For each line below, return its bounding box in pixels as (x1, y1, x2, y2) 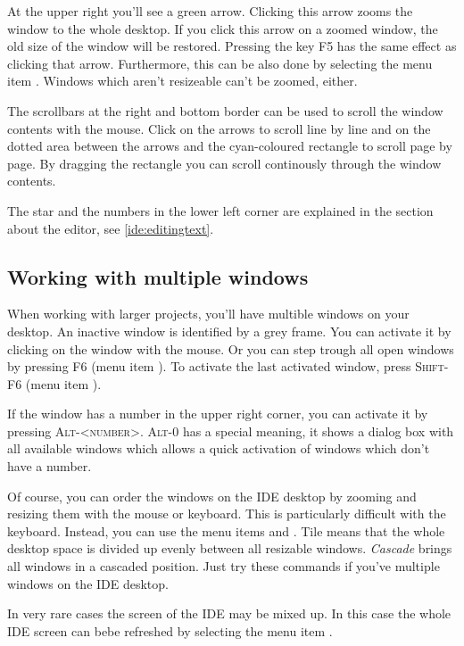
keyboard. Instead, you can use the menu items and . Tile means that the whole (7, 521, 445, 540)
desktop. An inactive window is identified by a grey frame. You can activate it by (7, 321, 452, 340)
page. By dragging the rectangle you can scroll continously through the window (7, 153, 442, 172)
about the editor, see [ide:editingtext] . (7, 219, 214, 237)
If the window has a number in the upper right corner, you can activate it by (7, 404, 428, 423)
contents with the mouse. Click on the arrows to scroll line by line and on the (7, 119, 431, 137)
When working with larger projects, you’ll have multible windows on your (7, 304, 410, 323)
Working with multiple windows (7, 262, 309, 290)
